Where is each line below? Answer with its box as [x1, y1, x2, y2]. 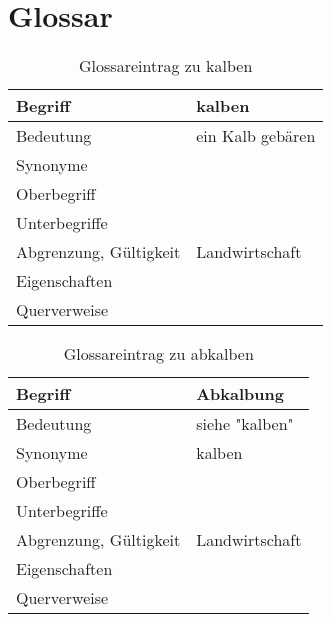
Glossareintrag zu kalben [79, 54, 253, 78]
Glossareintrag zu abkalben [63, 342, 254, 366]
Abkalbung [196, 382, 284, 406]
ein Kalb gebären [196, 124, 316, 148]
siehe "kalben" [196, 412, 294, 436]
